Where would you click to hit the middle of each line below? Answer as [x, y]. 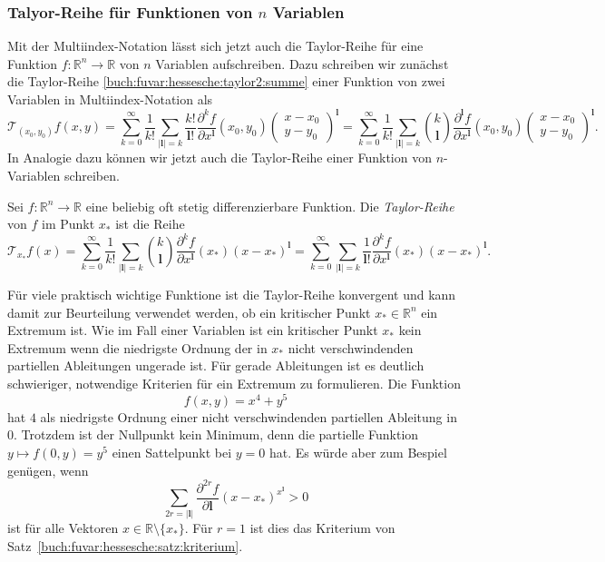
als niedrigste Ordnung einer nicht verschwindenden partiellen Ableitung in [249, 416]
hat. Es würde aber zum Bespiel [358, 452]
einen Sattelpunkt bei [172, 452]
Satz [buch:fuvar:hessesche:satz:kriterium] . [125, 546]
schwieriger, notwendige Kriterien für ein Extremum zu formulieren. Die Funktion [234, 384]
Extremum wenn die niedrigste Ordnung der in [137, 347]
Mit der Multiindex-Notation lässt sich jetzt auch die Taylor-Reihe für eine [215, 46]
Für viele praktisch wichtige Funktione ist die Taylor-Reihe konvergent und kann [232, 295]
